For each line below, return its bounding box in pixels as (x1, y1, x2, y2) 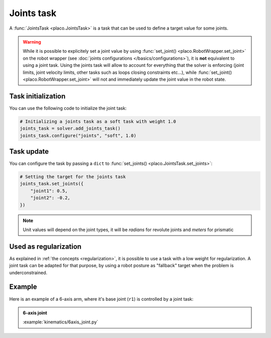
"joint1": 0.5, (30, 188, 68, 193)
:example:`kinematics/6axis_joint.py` (23, 319, 98, 325)
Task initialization (9, 92, 66, 100)
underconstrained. (9, 269, 48, 276)
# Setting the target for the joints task (20, 174, 126, 180)
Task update (9, 147, 49, 156)
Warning (23, 39, 41, 45)
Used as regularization (9, 242, 82, 251)
